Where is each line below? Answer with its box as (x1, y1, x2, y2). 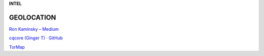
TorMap (9, 44, 25, 50)
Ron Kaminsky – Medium (9, 26, 59, 32)
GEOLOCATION (9, 13, 56, 21)
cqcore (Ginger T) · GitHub (9, 35, 63, 41)
